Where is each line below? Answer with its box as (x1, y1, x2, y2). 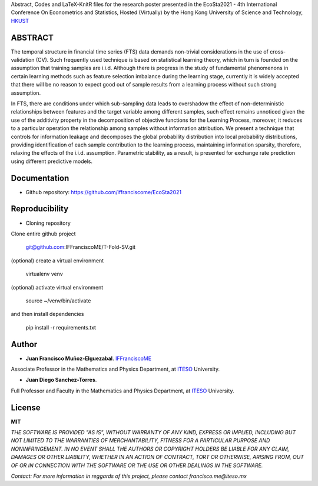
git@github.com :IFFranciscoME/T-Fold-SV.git (25, 244, 135, 251)
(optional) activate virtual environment (11, 284, 104, 291)
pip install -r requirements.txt (25, 324, 97, 331)
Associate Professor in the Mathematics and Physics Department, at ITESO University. (11, 365, 220, 372)
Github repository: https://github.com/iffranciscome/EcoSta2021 (25, 188, 182, 195)
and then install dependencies (11, 311, 84, 318)
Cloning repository (25, 219, 71, 227)
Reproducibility (11, 204, 69, 214)
